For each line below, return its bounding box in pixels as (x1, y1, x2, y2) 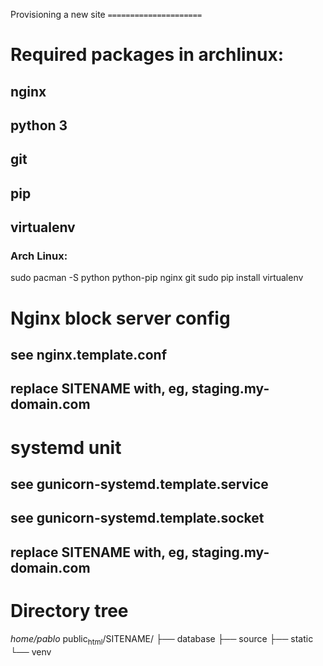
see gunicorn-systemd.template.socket (10, 510, 265, 527)
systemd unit (10, 436, 122, 459)
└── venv (10, 645, 52, 658)
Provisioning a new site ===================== (10, 9, 203, 20)
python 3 (10, 117, 68, 134)
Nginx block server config (10, 307, 231, 329)
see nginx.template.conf (10, 347, 168, 364)
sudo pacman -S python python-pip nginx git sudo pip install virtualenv (10, 272, 304, 284)
